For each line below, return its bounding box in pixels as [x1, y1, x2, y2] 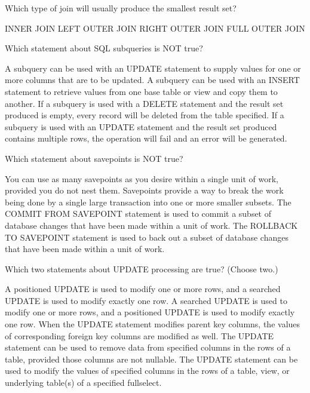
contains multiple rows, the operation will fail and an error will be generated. [5, 132, 287, 145]
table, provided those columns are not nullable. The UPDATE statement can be [5, 352, 298, 365]
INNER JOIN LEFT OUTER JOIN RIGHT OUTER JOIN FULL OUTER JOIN [5, 22, 305, 34]
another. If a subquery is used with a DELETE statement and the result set [5, 97, 284, 109]
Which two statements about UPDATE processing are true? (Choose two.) [5, 262, 278, 275]
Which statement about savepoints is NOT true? [5, 152, 183, 164]
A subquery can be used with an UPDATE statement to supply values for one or [5, 62, 301, 74]
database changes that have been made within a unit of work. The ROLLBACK [5, 219, 298, 231]
